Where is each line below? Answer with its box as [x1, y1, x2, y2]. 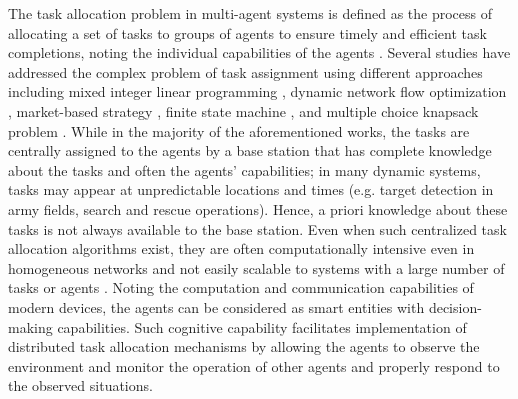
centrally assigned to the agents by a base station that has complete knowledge [8, 140, 492, 161]
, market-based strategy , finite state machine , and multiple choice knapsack [8, 100, 479, 121]
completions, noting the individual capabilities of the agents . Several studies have [8, 42, 511, 63]
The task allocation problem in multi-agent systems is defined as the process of [8, 3, 493, 23]
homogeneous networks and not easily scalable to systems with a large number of [8, 257, 505, 278]
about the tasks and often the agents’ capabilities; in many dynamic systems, [8, 159, 481, 180]
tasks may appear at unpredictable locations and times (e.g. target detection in [8, 179, 494, 200]
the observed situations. [8, 375, 153, 396]
